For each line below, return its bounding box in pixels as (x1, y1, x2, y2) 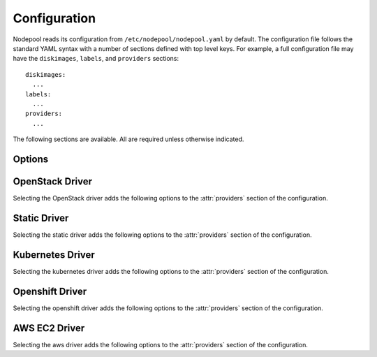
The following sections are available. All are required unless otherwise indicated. (13, 135, 244, 143)
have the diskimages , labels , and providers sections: (13, 54, 179, 63)
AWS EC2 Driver (13, 322, 85, 334)
